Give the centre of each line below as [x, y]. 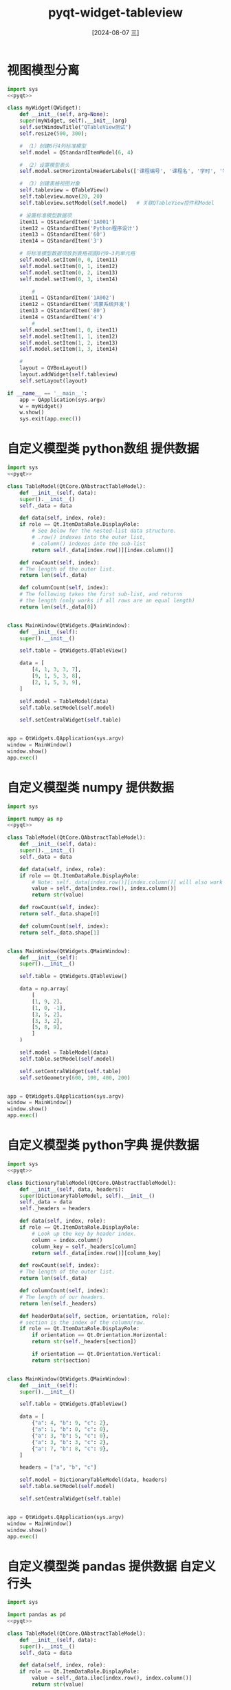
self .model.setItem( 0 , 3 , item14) [69, 279]
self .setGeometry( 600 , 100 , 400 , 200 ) [75, 1078]
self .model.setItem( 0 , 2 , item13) [69, 273]
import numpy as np [35, 819]
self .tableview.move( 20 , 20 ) [61, 197]
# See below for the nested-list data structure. [104, 531]
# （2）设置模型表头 [45, 165]
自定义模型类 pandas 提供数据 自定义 [112, 1566]
